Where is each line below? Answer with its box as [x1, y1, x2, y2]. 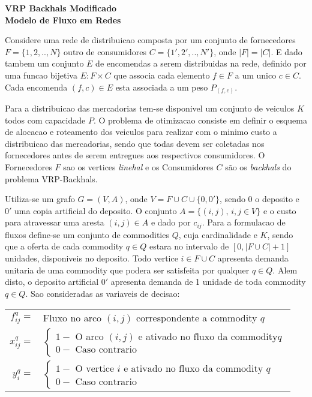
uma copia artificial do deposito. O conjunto [14, 204, 177, 216]
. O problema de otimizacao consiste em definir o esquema [93, 113, 307, 126]
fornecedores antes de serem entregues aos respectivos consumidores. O [5, 149, 265, 161]
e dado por [151, 216, 191, 228]
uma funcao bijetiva [5, 68, 77, 81]
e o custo [263, 204, 296, 216]
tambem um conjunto [5, 57, 84, 70]
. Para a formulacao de [202, 216, 286, 228]
